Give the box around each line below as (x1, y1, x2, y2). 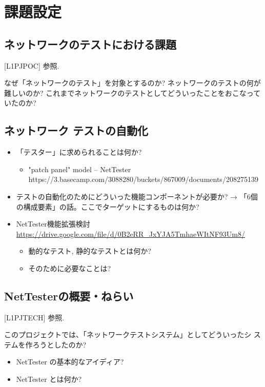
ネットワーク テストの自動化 (4, 123, 149, 138)
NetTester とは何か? (16, 374, 82, 384)
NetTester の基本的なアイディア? (16, 356, 124, 367)
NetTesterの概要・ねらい (4, 288, 134, 303)
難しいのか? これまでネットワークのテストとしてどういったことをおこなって (4, 87, 261, 98)
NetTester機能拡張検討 (16, 218, 90, 229)
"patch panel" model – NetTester (28, 164, 131, 174)
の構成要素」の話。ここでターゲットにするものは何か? (16, 201, 199, 212)
